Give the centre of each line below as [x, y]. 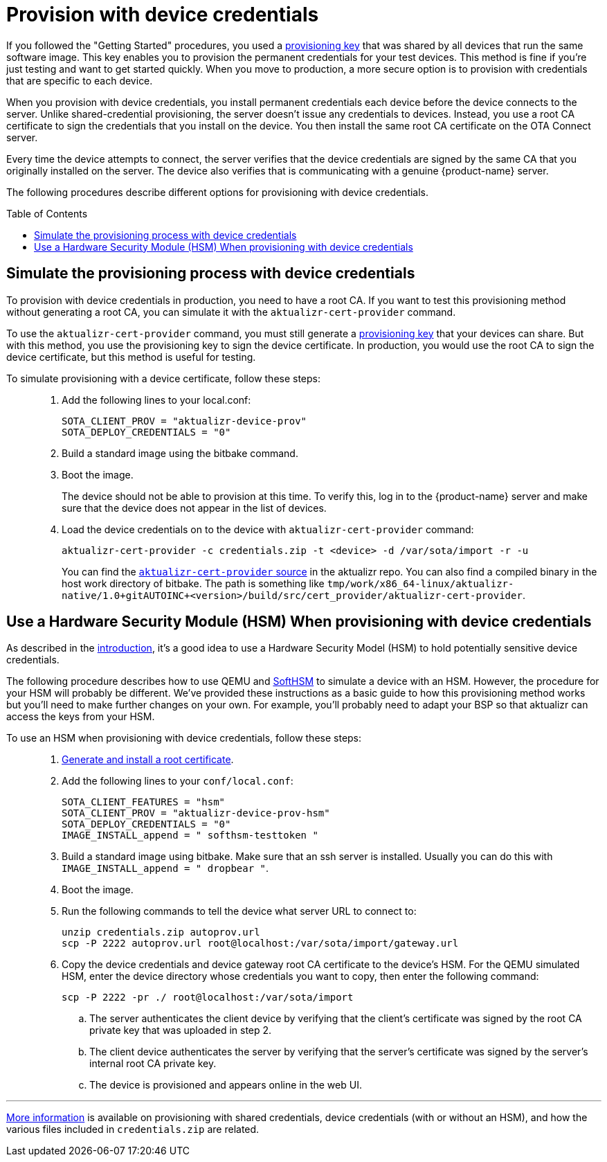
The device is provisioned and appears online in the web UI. [226, 1085]
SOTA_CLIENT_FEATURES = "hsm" [144, 802]
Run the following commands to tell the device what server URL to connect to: [239, 911]
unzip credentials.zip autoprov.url [161, 932]
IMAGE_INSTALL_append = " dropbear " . [165, 868]
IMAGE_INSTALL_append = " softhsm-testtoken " [190, 835]
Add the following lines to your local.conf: [156, 400]
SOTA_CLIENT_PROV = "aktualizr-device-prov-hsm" [196, 813]
